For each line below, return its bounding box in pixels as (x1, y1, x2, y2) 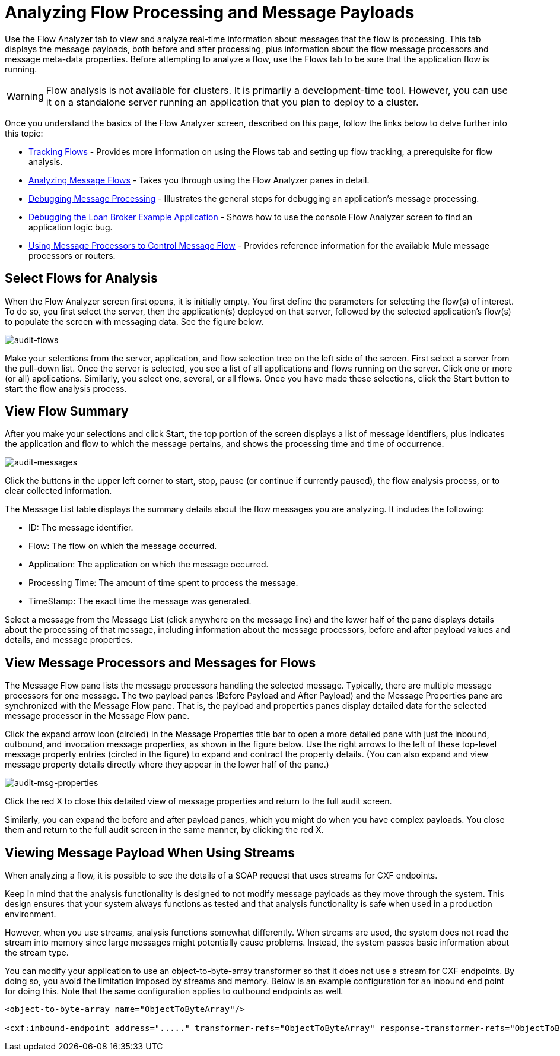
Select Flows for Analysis (5, 271, 158, 286)
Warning (7, 90, 44, 102)
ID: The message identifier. (28, 522, 133, 533)
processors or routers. (28, 250, 116, 261)
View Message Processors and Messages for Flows (5, 655, 316, 670)
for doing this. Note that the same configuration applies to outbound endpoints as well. (5, 986, 343, 997)
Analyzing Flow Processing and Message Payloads (5, 2, 415, 23)
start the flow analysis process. (5, 383, 127, 394)
